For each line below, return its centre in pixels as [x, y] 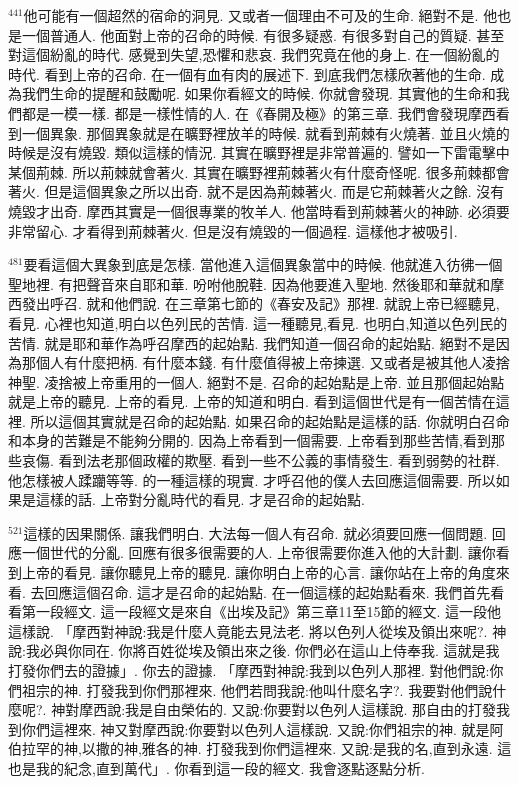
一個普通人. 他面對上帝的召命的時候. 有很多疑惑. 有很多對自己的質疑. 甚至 [263, 34]
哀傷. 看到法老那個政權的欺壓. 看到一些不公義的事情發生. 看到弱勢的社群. [260, 460]
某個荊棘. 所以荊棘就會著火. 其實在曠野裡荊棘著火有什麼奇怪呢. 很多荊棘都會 [259, 171]
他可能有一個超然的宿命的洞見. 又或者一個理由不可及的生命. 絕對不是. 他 [260, 15]
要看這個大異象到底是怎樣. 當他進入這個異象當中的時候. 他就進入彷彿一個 [263, 264]
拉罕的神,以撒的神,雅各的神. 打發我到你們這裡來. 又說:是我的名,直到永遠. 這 [266, 748]
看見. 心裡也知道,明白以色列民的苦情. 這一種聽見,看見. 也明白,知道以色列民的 [258, 322]
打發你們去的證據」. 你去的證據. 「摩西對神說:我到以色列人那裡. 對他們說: [249, 670]
